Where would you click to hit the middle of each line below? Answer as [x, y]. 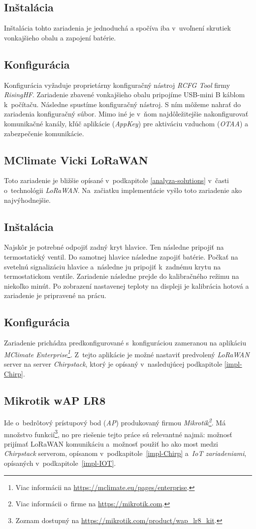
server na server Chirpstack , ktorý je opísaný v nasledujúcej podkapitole [113, 363]
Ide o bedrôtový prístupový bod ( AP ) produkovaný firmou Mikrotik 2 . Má [115, 422]
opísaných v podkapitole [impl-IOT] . [60, 463]
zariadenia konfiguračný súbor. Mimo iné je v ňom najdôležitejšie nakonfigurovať [126, 114]
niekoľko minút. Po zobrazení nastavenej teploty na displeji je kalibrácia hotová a [127, 285]
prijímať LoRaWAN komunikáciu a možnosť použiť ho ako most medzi [111, 443]
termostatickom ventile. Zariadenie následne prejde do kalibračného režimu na [122, 276]
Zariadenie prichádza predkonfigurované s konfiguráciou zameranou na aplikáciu [125, 343]
